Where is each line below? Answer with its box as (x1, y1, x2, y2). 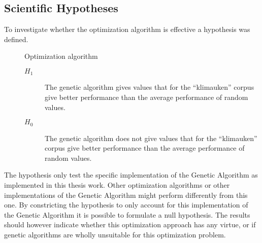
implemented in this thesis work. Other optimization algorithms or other (4, 180, 230, 190)
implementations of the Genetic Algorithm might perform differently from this (4, 189, 248, 200)
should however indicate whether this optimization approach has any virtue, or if (4, 219, 256, 230)
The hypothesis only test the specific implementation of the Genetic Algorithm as (4, 169, 258, 180)
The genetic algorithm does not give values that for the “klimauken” (45, 132, 257, 143)
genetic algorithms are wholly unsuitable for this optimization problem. (4, 229, 226, 240)
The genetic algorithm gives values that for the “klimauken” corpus (45, 82, 254, 92)
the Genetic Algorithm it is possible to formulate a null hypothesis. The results (4, 209, 250, 220)
